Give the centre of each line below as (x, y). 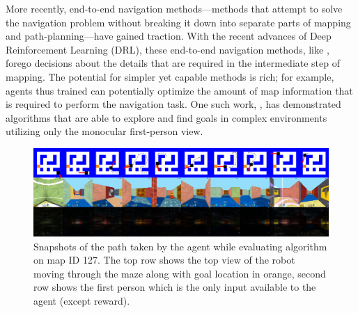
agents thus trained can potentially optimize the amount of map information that (179, 90)
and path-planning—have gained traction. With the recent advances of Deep (169, 36)
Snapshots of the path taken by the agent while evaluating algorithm (180, 246)
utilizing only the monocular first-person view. (104, 131)
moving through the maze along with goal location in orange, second (180, 273)
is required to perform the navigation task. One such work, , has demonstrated (173, 104)
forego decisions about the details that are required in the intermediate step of (173, 63)
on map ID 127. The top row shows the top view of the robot (164, 260)
